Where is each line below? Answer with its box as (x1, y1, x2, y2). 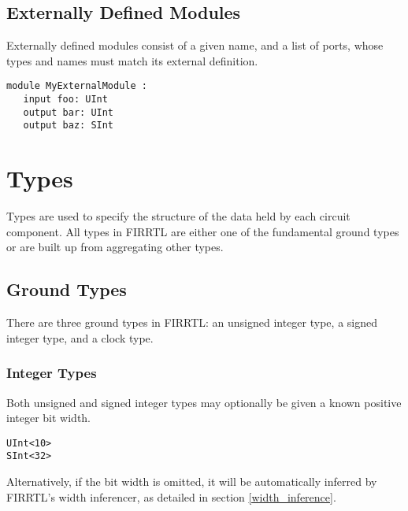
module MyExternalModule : (6, 80, 147, 92)
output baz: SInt (23, 120, 114, 131)
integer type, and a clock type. (6, 329, 154, 346)
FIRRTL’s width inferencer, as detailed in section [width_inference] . (6, 488, 336, 505)
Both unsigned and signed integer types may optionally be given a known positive (6, 394, 402, 410)
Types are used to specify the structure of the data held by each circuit (6, 208, 351, 224)
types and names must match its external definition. (6, 52, 258, 69)
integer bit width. (6, 409, 91, 426)
